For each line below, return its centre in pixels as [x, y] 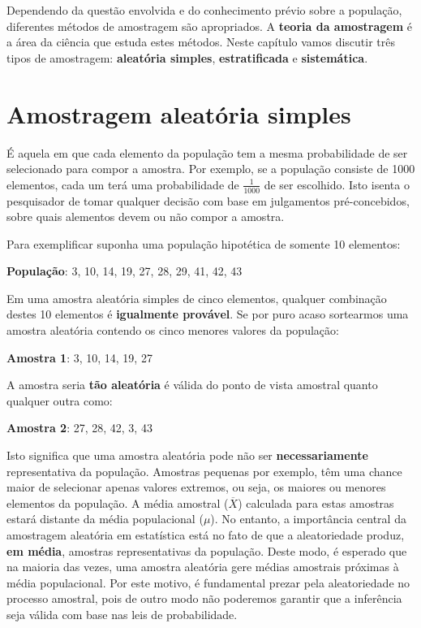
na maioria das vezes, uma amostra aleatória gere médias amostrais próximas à [203, 567]
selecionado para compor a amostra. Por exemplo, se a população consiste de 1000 [211, 169]
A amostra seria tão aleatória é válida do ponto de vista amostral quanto [192, 385]
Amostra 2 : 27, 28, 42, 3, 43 [79, 428]
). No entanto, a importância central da [308, 519]
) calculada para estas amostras [316, 502]
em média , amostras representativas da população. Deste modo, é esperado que [207, 550]
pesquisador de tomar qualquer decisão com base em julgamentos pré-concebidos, [208, 200]
